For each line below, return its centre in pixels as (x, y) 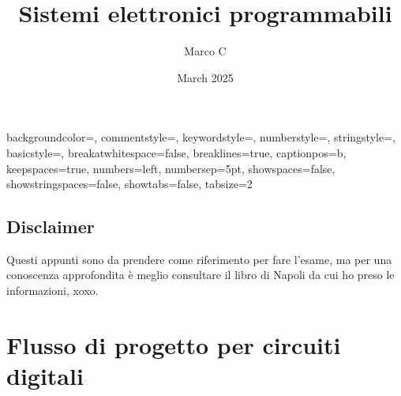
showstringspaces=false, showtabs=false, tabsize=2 (129, 184)
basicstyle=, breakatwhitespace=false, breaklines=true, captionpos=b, (176, 152)
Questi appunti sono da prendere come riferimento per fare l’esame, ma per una (199, 259)
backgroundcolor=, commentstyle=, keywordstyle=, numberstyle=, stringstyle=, (201, 137)
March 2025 (205, 77)
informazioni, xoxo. (52, 290)
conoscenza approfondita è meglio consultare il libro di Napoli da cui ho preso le (200, 275)
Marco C (205, 51)
